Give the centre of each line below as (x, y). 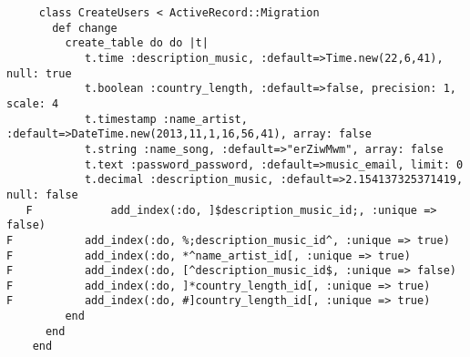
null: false (42, 194)
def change (85, 28)
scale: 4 (33, 103)
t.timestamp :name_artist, (166, 119)
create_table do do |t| (137, 43)
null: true (39, 73)
